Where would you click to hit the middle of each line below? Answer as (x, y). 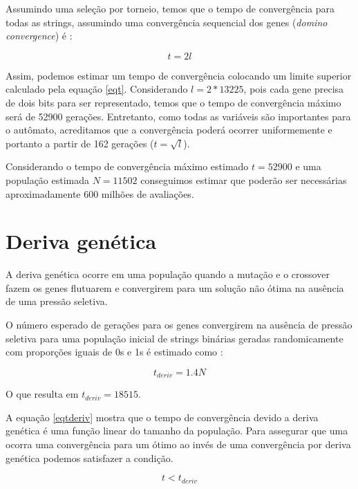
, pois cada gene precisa (294, 89)
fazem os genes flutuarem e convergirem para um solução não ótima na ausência (175, 287)
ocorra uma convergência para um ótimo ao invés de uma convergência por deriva (178, 444)
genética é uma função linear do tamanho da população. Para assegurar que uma (177, 431)
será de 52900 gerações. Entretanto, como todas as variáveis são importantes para (178, 116)
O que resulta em (42, 394)
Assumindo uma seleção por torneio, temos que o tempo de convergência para (170, 8)
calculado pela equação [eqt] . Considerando (97, 89)
